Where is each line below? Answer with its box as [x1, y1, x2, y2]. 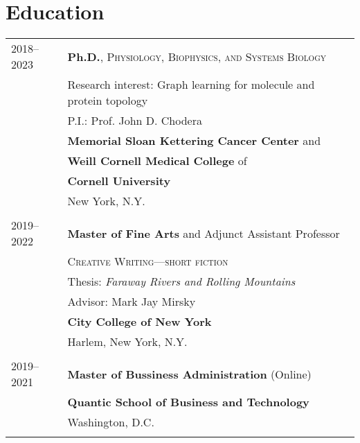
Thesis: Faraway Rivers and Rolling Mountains [67, 273, 296, 290]
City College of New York [67, 313, 212, 330]
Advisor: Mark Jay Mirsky [67, 293, 196, 310]
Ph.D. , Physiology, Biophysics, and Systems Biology [67, 48, 327, 64]
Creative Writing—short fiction [67, 253, 228, 270]
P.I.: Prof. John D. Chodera [67, 112, 202, 129]
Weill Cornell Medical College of [67, 153, 247, 169]
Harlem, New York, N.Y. [67, 333, 188, 350]
